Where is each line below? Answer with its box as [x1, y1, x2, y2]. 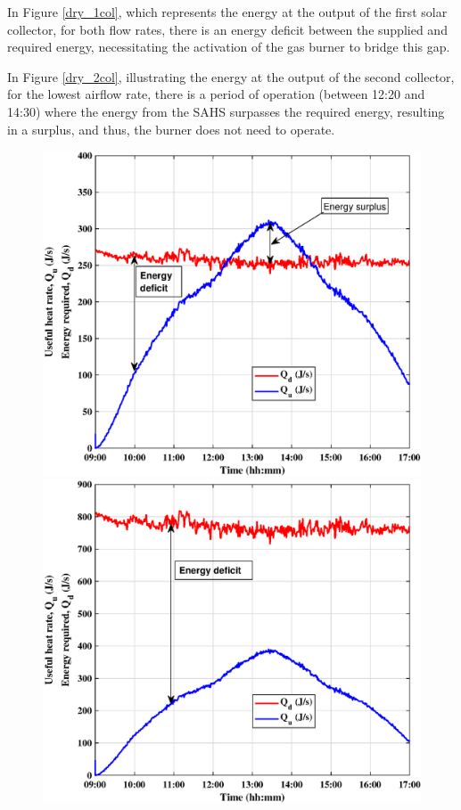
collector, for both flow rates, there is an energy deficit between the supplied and [7, 20, 448, 38]
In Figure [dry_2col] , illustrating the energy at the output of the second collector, [7, 67, 455, 86]
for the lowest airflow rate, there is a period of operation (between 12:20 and [7, 85, 425, 103]
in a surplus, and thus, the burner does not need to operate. [7, 119, 335, 138]
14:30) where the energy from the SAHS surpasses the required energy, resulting [7, 102, 445, 120]
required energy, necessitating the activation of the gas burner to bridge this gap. [7, 37, 450, 56]
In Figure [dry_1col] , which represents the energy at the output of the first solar [7, 3, 448, 20]
